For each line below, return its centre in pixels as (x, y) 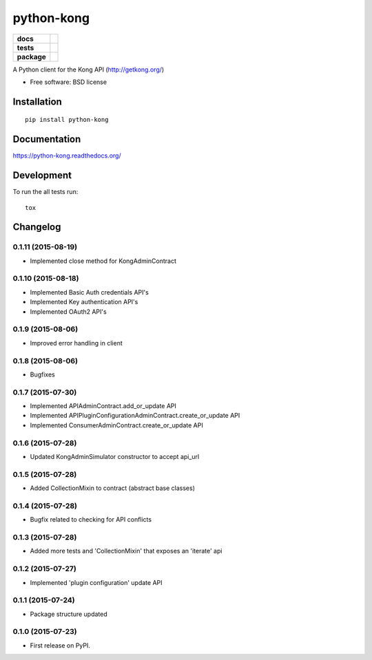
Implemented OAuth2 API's (68, 311)
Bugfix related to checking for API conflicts (91, 520)
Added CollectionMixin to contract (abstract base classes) (113, 488)
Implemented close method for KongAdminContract (103, 261)
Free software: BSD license (68, 82)
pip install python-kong (67, 120)
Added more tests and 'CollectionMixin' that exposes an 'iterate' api (126, 551)
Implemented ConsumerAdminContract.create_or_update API (116, 425)
